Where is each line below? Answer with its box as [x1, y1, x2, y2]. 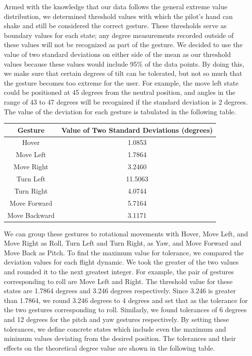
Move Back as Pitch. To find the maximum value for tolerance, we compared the [4, 247, 244, 257]
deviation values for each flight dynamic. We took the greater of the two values [4, 257, 239, 267]
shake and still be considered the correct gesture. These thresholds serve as [4, 20, 227, 31]
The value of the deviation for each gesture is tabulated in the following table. [4, 106, 236, 116]
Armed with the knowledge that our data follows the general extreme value [4, 1, 228, 11]
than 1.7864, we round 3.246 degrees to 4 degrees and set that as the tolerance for [4, 295, 248, 305]
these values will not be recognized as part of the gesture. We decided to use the [4, 39, 243, 50]
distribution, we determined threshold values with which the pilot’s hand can [4, 11, 233, 21]
